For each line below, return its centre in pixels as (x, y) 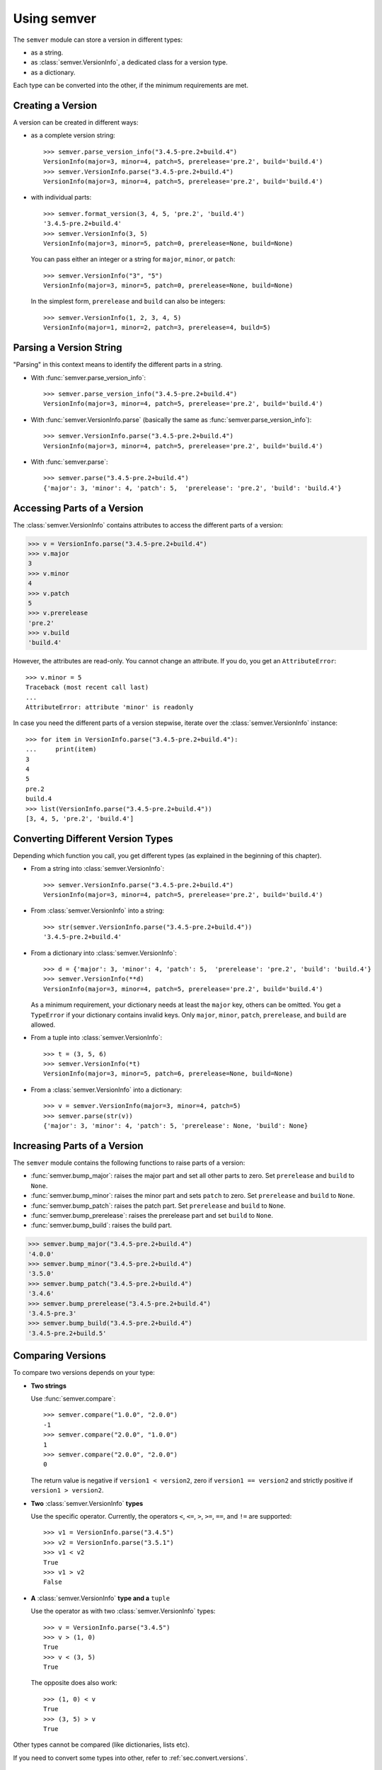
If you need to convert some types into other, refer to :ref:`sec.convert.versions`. (130, 1758)
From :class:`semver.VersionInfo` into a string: (98, 910)
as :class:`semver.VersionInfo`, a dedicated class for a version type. (129, 62)
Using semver (55, 18)
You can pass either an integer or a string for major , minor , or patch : (133, 259)
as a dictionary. (53, 72)
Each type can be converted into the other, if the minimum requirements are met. (131, 86)
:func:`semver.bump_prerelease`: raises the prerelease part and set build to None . (152, 1215)
